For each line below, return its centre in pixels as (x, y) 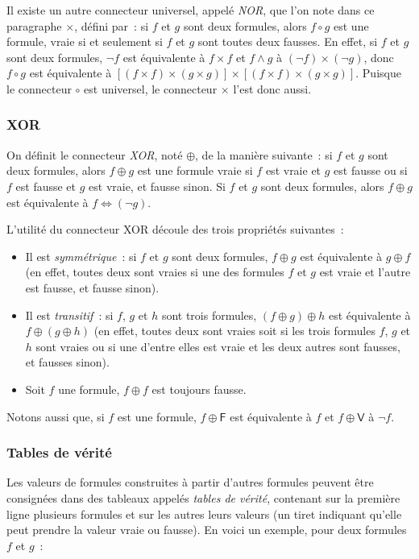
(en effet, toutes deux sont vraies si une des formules (155, 272)
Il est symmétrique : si (81, 256)
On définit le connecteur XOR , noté (95, 154)
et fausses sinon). (67, 362)
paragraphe (34, 25)
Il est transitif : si (69, 315)
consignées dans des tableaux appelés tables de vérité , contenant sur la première (203, 497)
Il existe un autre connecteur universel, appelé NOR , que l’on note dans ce (191, 10)
